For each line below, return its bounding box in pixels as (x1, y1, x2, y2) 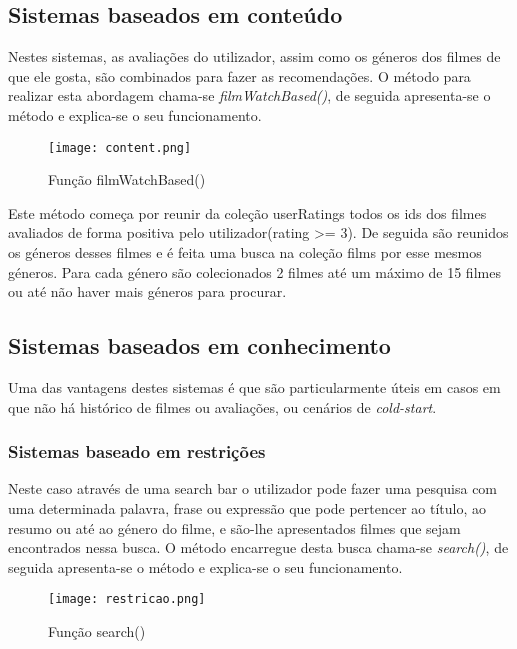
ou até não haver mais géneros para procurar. (8, 281, 287, 302)
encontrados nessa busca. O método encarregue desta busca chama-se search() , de (8, 537, 509, 558)
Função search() (48, 621, 146, 642)
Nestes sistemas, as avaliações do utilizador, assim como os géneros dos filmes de (8, 46, 501, 67)
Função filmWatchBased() (48, 169, 206, 190)
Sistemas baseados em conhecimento (8, 330, 391, 361)
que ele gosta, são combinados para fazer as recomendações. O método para (8, 65, 471, 86)
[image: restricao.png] (48, 592, 206, 607)
